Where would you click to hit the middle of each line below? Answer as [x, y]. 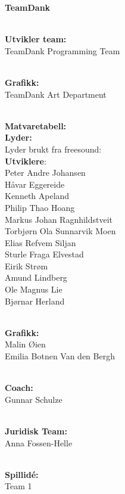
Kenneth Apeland [37, 196]
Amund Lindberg [36, 277]
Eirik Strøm [26, 265]
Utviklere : [26, 161]
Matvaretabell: [36, 125]
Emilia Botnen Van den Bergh [60, 356]
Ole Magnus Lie [34, 289]
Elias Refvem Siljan [40, 242]
